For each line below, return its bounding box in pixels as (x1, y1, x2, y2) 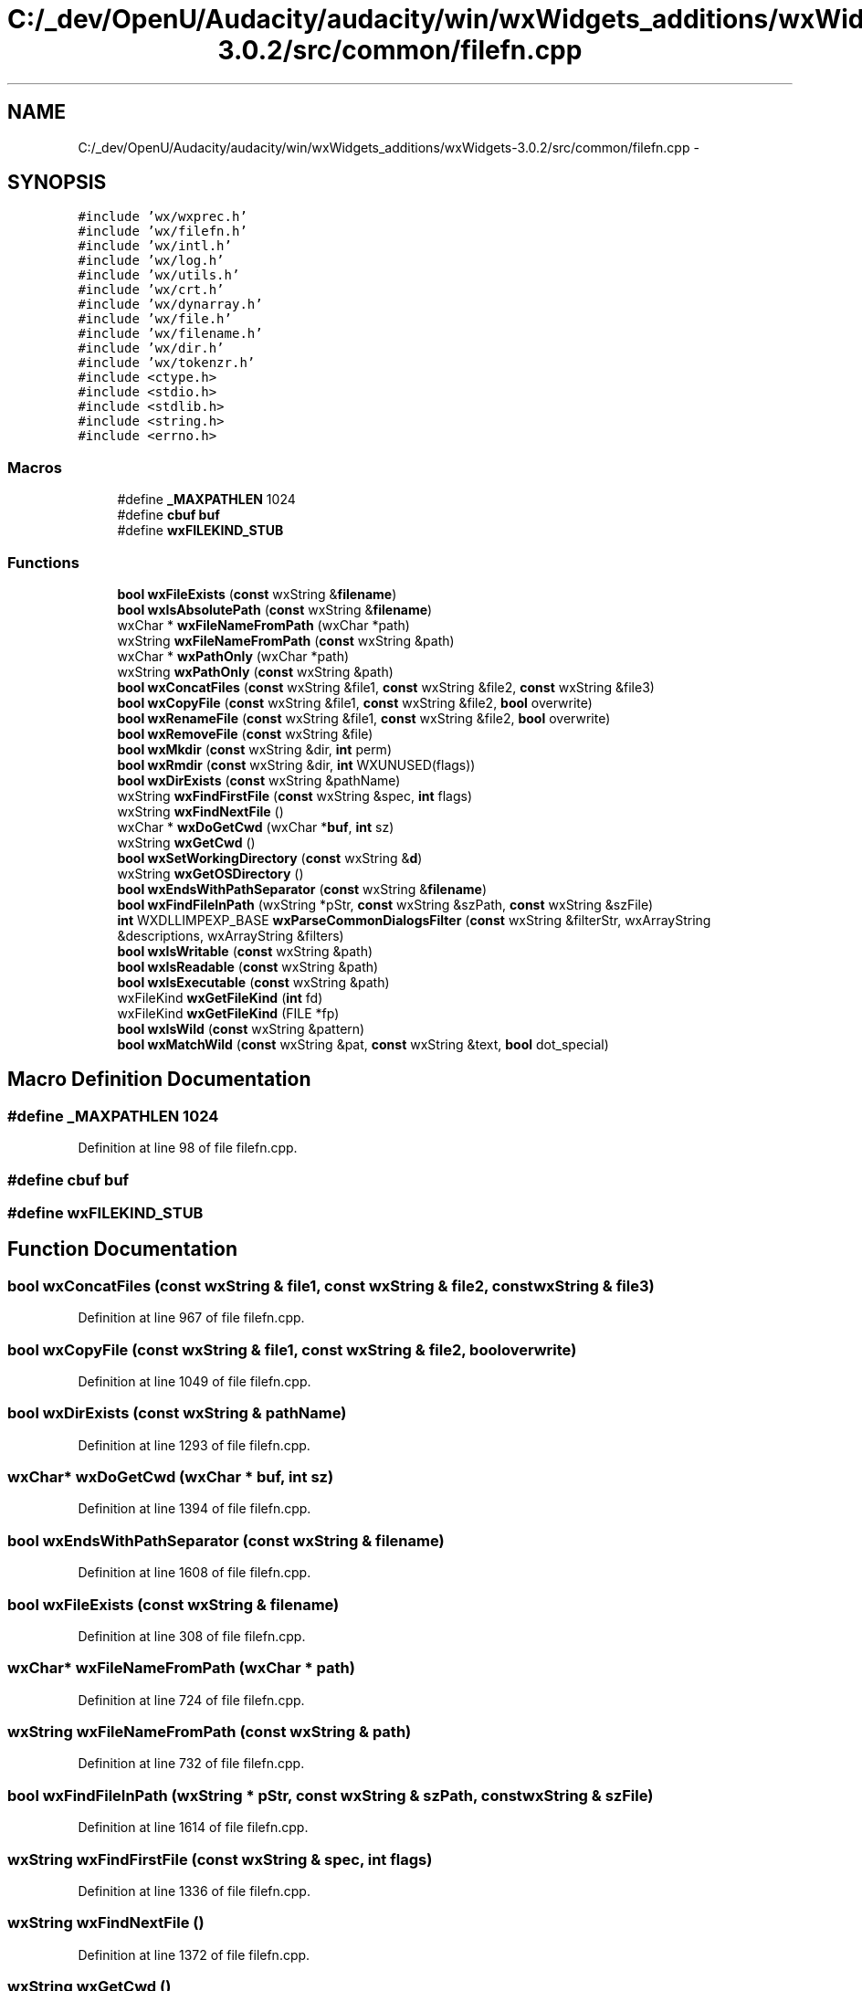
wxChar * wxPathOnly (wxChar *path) (117, 648, 350, 664)
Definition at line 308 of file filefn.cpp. (78, 1628, 306, 1644)
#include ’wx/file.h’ (78, 311, 232, 327)
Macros (7, 458, 62, 477)
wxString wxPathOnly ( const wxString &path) (117, 663, 394, 679)
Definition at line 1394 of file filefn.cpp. (78, 1501, 311, 1517)
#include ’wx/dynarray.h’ (78, 297, 263, 312)
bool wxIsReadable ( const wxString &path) (117, 958, 379, 974)
